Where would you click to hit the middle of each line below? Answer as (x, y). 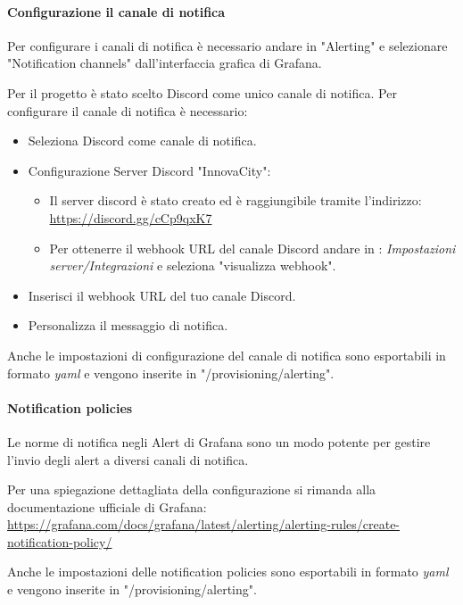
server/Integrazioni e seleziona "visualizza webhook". (193, 265)
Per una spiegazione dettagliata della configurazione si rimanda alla (192, 489)
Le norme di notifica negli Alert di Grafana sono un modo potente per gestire (219, 441)
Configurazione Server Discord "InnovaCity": (149, 170)
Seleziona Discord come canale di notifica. (142, 141)
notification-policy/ (60, 541)
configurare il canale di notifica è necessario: (128, 110)
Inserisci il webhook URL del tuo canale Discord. (162, 295)
